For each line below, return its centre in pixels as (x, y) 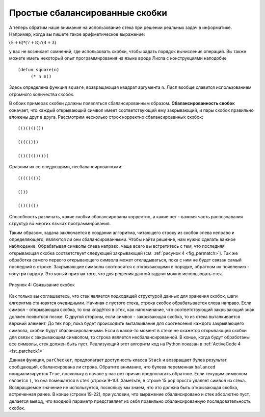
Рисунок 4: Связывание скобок (42, 285)
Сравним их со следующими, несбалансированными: (66, 167)
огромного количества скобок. (42, 94)
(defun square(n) (39, 69)
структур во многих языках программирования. (60, 224)
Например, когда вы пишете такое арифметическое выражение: (77, 34)
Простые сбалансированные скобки (88, 13)
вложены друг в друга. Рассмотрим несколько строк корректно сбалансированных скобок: (106, 117)
